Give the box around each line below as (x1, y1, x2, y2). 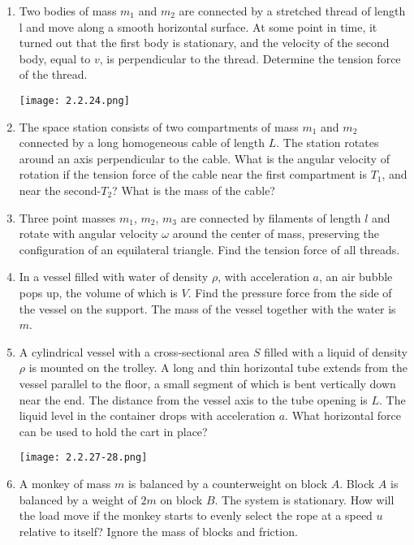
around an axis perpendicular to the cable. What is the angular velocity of (19, 149, 390, 167)
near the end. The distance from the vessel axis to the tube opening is (19, 391, 368, 408)
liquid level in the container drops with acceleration (19, 407, 276, 424)
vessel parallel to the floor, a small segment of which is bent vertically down (19, 374, 396, 391)
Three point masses (19, 209, 116, 226)
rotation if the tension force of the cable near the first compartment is (19, 166, 367, 183)
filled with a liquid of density (264, 343, 408, 360)
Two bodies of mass (19, 2, 117, 19)
